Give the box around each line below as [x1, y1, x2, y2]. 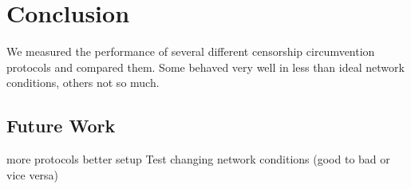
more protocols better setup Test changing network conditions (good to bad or [6, 151, 390, 167]
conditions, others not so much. [6, 74, 160, 91]
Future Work [6, 113, 116, 138]
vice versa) [6, 166, 59, 183]
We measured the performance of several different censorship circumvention [6, 43, 375, 60]
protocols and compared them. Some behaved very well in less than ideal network [6, 58, 405, 75]
